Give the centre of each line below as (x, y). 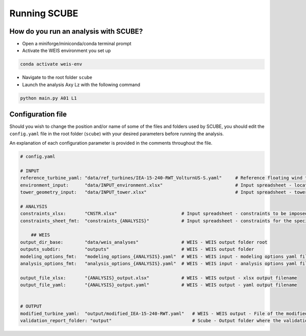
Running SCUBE (44, 13)
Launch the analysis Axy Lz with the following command (81, 85)
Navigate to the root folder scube (57, 77)
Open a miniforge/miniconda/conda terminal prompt (77, 44)
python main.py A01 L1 (48, 98)
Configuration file (38, 114)
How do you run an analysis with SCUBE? (76, 31)
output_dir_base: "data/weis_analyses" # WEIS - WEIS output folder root (144, 242)
